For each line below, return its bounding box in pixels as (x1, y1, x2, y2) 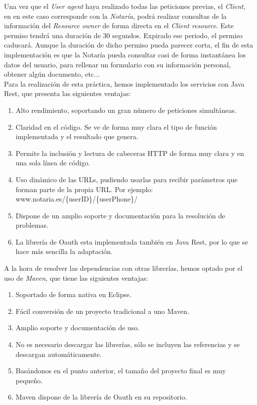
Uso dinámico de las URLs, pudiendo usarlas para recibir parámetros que (15, 174, 238, 184)
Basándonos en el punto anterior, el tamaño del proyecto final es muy (15, 365, 226, 376)
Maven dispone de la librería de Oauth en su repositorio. (15, 392, 187, 402)
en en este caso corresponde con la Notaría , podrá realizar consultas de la (4, 10, 227, 21)
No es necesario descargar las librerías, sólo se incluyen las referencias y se (15, 339, 240, 350)
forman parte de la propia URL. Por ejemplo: (15, 184, 153, 194)
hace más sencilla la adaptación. (15, 246, 113, 256)
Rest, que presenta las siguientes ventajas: (4, 88, 131, 99)
